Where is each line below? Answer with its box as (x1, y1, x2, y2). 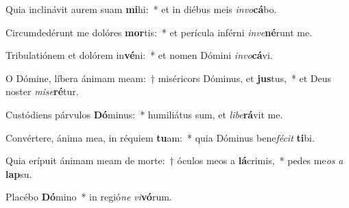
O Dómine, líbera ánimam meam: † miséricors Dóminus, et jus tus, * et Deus (5, 70, 332, 85)
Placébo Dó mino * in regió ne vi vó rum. (5, 190, 172, 204)
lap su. (5, 166, 32, 181)
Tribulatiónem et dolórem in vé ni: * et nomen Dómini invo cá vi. (5, 48, 273, 62)
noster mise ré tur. (5, 84, 79, 99)
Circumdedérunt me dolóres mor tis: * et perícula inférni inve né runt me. (5, 25, 313, 39)
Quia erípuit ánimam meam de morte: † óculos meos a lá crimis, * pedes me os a (5, 153, 344, 168)
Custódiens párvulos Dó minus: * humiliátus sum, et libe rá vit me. (5, 107, 283, 121)
